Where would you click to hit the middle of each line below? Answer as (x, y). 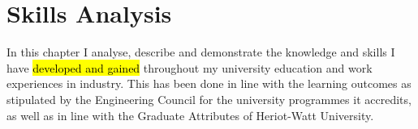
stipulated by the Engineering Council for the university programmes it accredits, (209, 99)
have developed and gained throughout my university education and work (190, 67)
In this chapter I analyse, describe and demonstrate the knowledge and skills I (201, 52)
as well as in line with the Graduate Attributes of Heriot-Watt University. (190, 115)
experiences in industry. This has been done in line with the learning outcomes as (209, 83)
